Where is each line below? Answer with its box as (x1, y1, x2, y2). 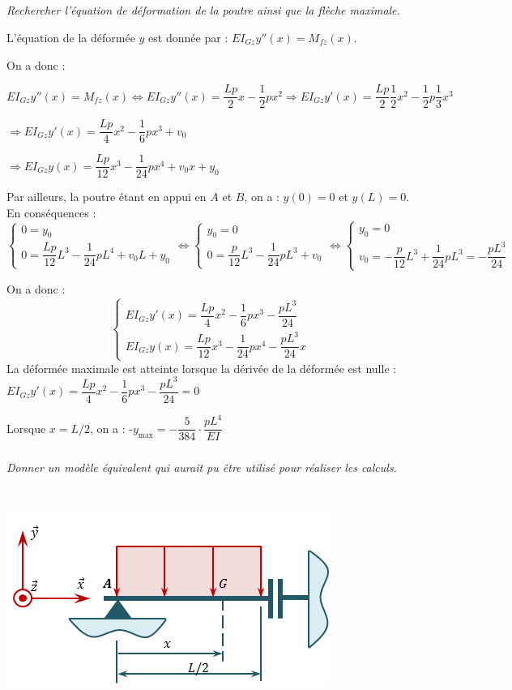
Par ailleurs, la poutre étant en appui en (6, 188, 207, 205)
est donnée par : (148, 28, 228, 45)
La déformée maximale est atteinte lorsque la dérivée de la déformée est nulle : (6, 359, 397, 376)
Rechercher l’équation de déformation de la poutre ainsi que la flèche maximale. (6, 2, 400, 19)
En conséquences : (6, 204, 96, 221)
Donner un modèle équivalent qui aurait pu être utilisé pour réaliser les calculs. (6, 458, 397, 475)
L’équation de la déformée (6, 28, 135, 45)
